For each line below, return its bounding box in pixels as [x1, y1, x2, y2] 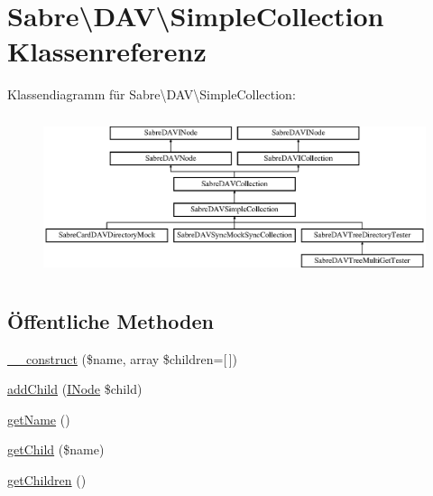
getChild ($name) [7, 440, 105, 459]
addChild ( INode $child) [7, 379, 143, 398]
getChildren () [7, 470, 87, 489]
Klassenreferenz [7, 33, 207, 70]
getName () [7, 409, 70, 428]
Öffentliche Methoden [7, 306, 214, 334]
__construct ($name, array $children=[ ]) [7, 349, 237, 368]
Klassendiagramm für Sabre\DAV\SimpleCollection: [7, 85, 296, 104]
